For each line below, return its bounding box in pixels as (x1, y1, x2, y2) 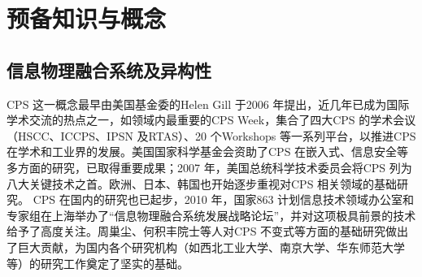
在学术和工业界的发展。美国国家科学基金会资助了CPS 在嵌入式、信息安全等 (7, 143, 409, 160)
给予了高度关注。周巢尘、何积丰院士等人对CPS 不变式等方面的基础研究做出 (7, 223, 409, 240)
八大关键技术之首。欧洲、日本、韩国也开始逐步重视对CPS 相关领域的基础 (7, 175, 398, 192)
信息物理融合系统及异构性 (7, 57, 211, 82)
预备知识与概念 (7, 2, 167, 35)
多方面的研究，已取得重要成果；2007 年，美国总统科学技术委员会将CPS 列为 (7, 158, 412, 175)
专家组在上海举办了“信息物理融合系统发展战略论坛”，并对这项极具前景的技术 (7, 206, 416, 223)
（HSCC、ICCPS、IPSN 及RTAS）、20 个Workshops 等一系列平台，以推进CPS (7, 127, 416, 144)
